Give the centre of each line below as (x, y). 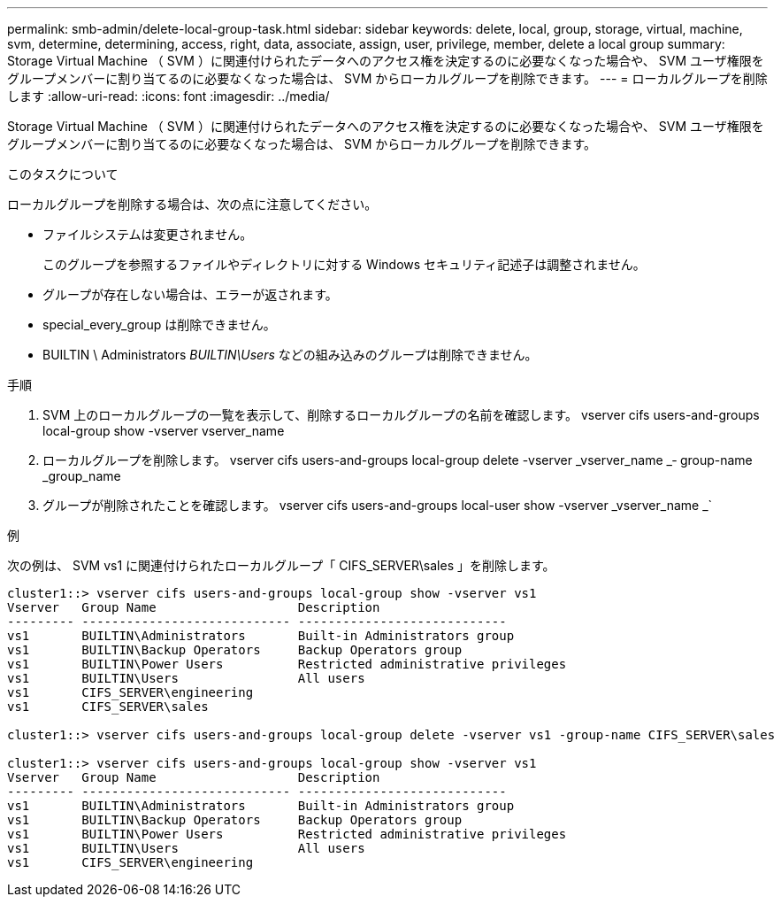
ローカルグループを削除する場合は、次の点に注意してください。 (192, 204)
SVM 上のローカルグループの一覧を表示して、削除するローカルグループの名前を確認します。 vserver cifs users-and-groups (401, 415)
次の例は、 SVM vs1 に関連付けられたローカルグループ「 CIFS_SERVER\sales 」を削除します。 (281, 565)
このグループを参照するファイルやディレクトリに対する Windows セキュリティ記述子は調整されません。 (344, 264)
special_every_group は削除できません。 (159, 325)
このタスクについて (63, 174)
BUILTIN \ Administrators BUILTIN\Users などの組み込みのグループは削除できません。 (290, 355)
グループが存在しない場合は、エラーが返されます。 (190, 294)
